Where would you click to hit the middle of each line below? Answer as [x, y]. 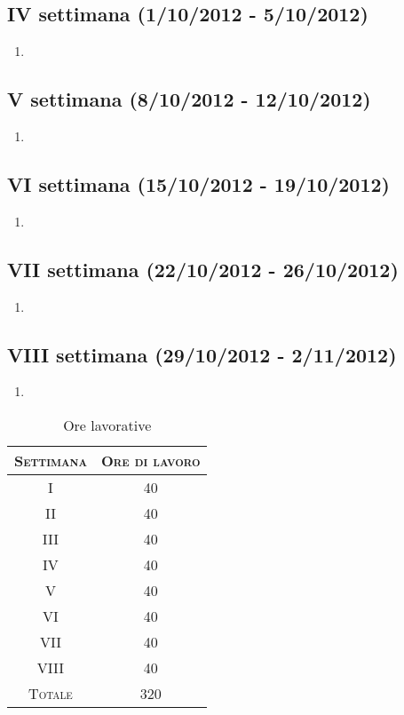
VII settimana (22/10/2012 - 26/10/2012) [203, 269]
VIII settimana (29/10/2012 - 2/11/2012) [202, 354]
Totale [51, 693]
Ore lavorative [107, 425]
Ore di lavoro [151, 460]
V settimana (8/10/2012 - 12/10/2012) [189, 99]
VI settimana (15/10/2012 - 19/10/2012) [198, 183]
